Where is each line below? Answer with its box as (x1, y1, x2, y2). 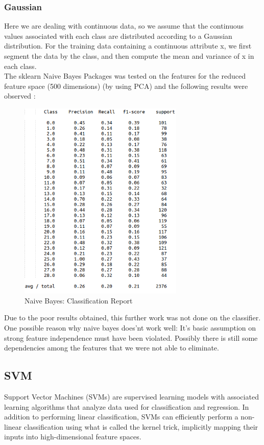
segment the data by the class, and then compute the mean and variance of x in (4, 51, 254, 61)
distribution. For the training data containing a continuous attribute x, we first (4, 40, 252, 51)
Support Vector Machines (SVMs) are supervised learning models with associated (4, 391, 259, 402)
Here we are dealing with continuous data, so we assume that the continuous (4, 20, 244, 31)
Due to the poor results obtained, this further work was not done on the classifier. (4, 312, 261, 323)
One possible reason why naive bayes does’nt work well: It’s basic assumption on (4, 322, 256, 333)
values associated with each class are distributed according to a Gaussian (4, 30, 232, 41)
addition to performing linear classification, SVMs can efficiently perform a (4, 411, 238, 422)
